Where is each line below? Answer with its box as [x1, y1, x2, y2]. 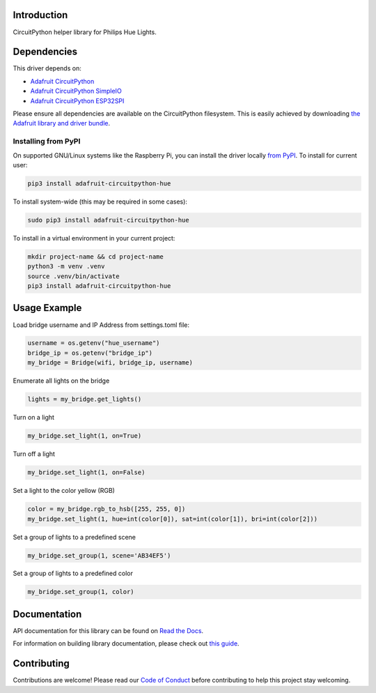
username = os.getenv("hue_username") [27, 339, 160, 347]
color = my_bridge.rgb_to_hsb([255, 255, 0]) [27, 505, 186, 513]
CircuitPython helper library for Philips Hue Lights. [13, 28, 157, 36]
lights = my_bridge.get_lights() [27, 395, 142, 404]
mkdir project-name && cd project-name [27, 252, 164, 261]
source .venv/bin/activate [27, 272, 120, 280]
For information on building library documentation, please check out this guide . [13, 639, 240, 648]
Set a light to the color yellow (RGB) [13, 487, 115, 495]
